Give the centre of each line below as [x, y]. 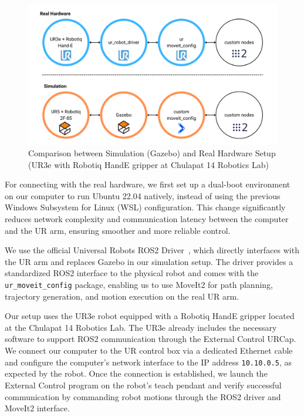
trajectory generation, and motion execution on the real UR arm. [122, 296]
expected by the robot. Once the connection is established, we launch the [136, 373]
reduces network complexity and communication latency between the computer [147, 219]
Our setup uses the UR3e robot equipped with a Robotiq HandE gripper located [150, 316]
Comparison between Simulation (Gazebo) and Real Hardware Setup [152, 153]
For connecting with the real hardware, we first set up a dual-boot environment [148, 184]
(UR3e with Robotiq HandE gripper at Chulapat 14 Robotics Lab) [148, 164]
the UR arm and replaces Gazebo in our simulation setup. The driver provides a [149, 261]
